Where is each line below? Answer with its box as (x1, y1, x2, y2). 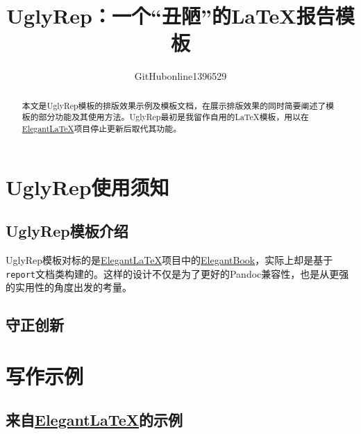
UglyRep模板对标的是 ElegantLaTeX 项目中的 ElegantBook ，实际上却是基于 (6, 253, 333, 267)
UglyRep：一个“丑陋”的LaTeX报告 (6, 1, 335, 30)
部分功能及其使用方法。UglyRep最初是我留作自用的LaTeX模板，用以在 (38, 111, 309, 123)
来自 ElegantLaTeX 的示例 (6, 409, 183, 431)
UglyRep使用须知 (6, 172, 169, 201)
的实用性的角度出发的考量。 (6, 280, 132, 294)
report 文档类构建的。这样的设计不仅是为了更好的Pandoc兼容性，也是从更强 (6, 266, 349, 281)
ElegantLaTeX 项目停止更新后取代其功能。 (22, 123, 182, 135)
